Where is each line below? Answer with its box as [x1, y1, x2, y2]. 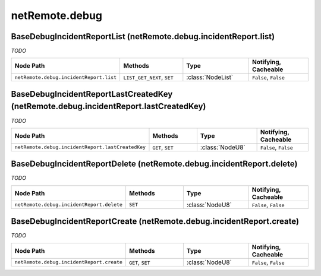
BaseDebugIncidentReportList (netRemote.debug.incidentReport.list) [11, 31, 275, 42]
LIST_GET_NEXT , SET [123, 73, 174, 81]
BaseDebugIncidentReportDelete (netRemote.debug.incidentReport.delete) [11, 159, 298, 169]
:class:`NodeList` [186, 73, 234, 81]
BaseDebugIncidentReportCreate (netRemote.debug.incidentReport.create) [11, 217, 300, 227]
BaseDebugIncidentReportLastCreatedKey [11, 89, 173, 99]
